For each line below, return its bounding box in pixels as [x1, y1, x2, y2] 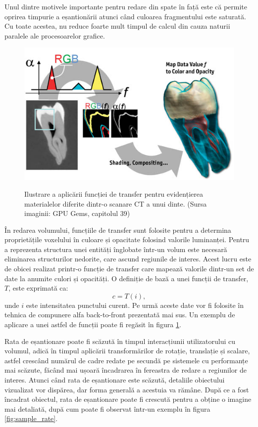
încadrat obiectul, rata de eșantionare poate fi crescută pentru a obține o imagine [4, 394, 252, 404]
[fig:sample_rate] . [4, 413, 58, 424]
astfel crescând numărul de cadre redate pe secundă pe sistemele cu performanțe [4, 355, 248, 365]
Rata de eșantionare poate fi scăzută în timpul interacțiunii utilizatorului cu [4, 336, 236, 346]
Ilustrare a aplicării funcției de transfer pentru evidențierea [24, 188, 203, 199]
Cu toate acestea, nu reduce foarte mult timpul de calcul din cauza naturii [4, 21, 230, 31]
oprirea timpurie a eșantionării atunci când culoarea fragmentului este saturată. [4, 11, 246, 21]
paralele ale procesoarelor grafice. [4, 30, 105, 41]
